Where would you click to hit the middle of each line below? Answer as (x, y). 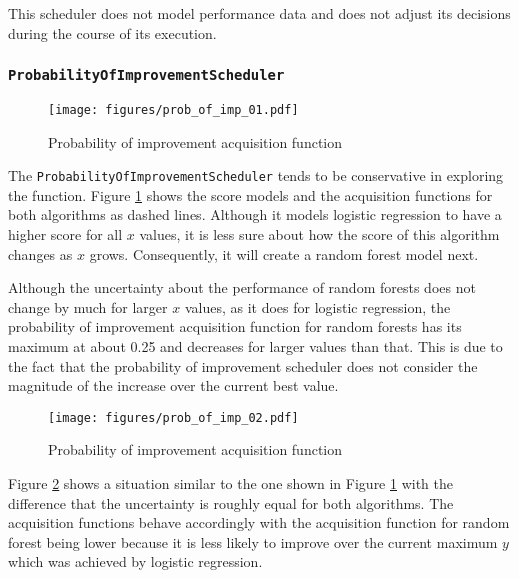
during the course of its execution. (112, 32)
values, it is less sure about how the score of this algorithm (319, 234)
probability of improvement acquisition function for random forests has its (235, 326)
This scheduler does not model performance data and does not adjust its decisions (259, 13)
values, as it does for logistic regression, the (317, 306)
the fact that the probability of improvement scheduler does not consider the (243, 365)
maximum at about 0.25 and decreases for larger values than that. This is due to (255, 346)
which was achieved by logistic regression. (135, 561)
